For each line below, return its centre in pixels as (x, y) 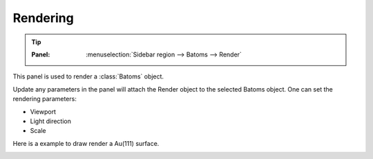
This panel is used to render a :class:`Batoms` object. (88, 76)
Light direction (51, 121)
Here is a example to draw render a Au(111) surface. (86, 143)
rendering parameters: (45, 99)
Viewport (43, 112)
